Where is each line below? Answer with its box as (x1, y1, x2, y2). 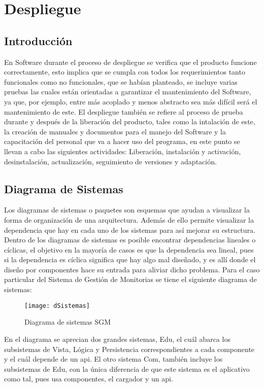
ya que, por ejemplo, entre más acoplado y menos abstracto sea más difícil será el (4, 96, 257, 107)
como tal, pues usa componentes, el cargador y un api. (4, 373, 173, 384)
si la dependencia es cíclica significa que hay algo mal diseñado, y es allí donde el (4, 254, 256, 265)
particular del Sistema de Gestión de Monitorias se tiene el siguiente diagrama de (4, 274, 257, 285)
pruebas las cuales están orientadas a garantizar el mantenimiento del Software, (4, 86, 251, 97)
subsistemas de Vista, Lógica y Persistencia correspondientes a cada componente (4, 343, 255, 354)
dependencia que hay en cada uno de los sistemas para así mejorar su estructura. (4, 224, 255, 235)
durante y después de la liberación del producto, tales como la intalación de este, (4, 116, 255, 127)
